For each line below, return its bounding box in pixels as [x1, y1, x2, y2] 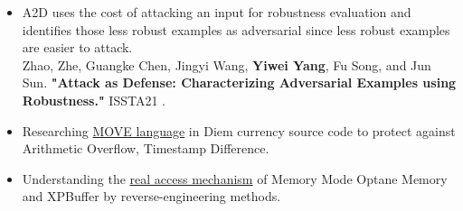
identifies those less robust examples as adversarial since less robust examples [22, 20, 450, 39]
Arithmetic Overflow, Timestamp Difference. [22, 139, 269, 158]
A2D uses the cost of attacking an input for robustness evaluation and [22, 3, 411, 21]
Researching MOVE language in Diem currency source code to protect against [22, 121, 456, 140]
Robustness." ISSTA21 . [22, 90, 165, 109]
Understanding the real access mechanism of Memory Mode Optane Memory [22, 169, 448, 188]
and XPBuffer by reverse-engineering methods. [22, 187, 281, 206]
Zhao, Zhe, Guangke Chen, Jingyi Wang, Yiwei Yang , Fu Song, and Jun [22, 55, 431, 74]
